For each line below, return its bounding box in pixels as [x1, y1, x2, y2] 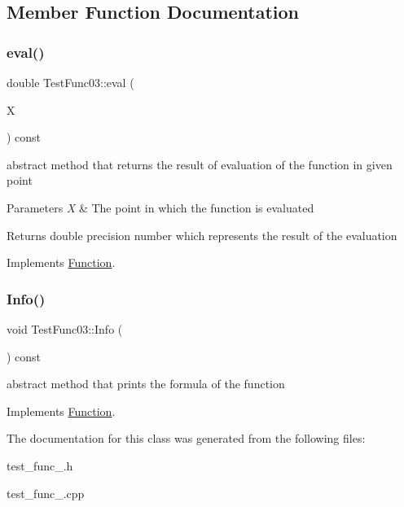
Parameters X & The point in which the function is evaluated [7, 199, 314, 216]
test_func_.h [7, 457, 73, 474]
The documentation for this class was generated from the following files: [7, 430, 366, 447]
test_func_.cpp [7, 484, 85, 501]
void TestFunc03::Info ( [7, 320, 123, 337]
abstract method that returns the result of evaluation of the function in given [7, 155, 393, 173]
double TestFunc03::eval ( [7, 74, 134, 90]
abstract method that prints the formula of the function [7, 375, 285, 392]
